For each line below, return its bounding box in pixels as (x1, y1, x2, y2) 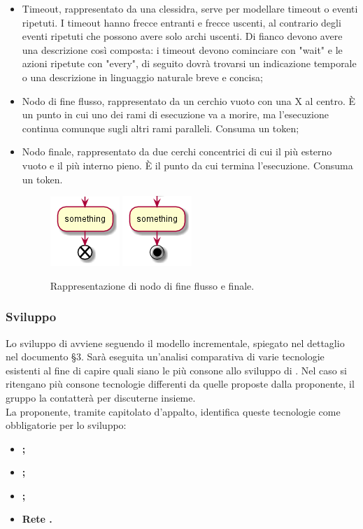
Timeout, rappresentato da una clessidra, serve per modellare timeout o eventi (22, 1, 358, 15)
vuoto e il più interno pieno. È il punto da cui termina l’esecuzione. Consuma (22, 157, 353, 172)
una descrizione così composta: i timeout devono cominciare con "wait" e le (22, 42, 343, 57)
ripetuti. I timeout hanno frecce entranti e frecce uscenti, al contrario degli (22, 15, 341, 29)
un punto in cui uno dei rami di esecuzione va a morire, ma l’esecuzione (22, 107, 329, 122)
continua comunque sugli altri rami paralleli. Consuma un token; (22, 120, 299, 135)
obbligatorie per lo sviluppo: (6, 418, 127, 432)
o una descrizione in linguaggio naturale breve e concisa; (22, 69, 263, 84)
